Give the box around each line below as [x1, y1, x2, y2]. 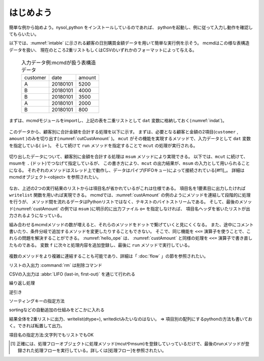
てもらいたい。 [9, 31, 39, 37]
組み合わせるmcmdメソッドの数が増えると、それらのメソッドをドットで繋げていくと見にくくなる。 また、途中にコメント [9, 221, 254, 227]
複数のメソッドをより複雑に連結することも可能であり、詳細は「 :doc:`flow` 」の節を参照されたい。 [9, 253, 209, 259]
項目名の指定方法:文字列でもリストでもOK [9, 332, 94, 338]
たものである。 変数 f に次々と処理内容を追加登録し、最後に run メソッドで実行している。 [9, 242, 193, 248]
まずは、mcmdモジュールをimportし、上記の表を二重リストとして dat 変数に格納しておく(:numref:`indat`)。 [9, 118, 227, 124]
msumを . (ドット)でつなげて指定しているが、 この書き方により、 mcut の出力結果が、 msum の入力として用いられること [9, 160, 250, 166]
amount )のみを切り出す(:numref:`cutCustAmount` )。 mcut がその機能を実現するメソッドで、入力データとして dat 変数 [9, 136, 251, 142]
